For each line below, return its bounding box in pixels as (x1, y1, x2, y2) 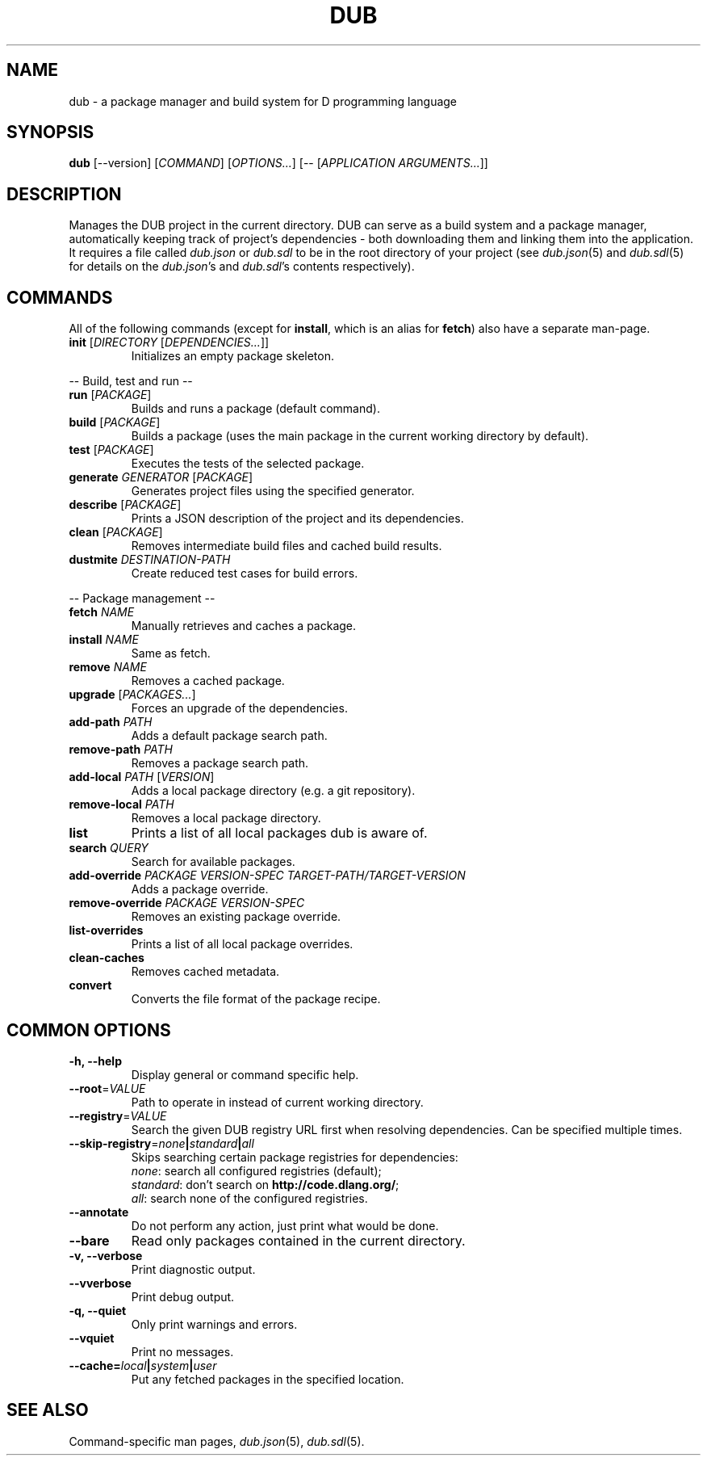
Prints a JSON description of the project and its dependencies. (131, 511, 464, 526)
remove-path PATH (69, 742, 173, 757)
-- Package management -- (69, 591, 215, 606)
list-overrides (69, 923, 144, 938)
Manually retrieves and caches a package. (131, 619, 357, 633)
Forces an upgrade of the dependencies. (131, 701, 348, 716)
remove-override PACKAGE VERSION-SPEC (69, 896, 305, 910)
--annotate (69, 1204, 129, 1219)
